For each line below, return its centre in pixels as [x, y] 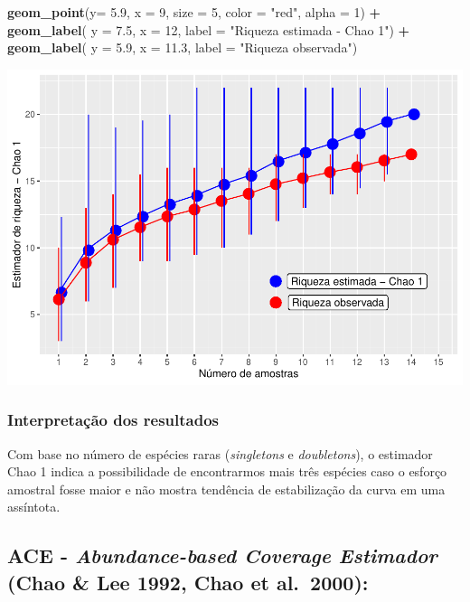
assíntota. [34, 507]
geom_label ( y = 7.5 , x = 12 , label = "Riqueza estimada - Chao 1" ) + [209, 29]
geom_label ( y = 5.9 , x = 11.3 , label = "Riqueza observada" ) [183, 47]
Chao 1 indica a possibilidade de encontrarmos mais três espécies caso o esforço [227, 471]
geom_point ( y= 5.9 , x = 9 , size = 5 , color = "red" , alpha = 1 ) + [194, 12]
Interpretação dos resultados [113, 420]
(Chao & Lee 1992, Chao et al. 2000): [188, 582]
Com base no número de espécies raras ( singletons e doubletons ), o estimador [220, 453]
